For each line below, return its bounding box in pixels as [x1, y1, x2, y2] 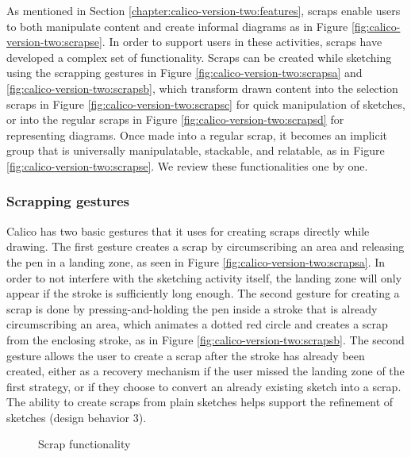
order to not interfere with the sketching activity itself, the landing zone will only [6, 269, 402, 286]
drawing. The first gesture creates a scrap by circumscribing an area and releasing [6, 238, 405, 255]
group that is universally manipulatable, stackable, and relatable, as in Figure [6, 142, 385, 159]
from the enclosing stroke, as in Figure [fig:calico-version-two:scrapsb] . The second [6, 331, 405, 348]
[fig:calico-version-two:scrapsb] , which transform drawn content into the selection [6, 79, 398, 96]
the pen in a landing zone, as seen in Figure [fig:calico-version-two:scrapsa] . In [6, 253, 386, 270]
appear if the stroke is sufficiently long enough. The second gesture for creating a [6, 285, 400, 301]
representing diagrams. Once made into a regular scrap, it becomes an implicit [6, 126, 388, 143]
